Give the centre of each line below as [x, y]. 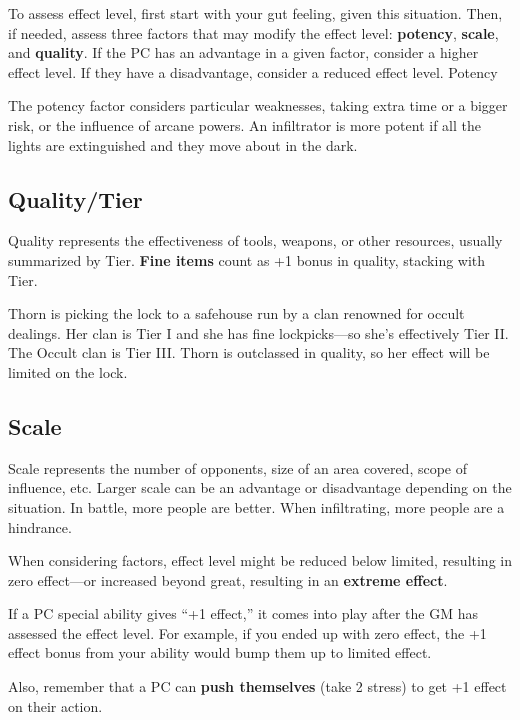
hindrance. [40, 526]
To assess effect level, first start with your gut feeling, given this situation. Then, [255, 13]
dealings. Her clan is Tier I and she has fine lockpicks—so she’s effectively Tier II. [258, 332]
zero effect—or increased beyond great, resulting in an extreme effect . [228, 579]
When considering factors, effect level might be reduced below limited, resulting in [260, 560]
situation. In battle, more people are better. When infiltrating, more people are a [256, 506]
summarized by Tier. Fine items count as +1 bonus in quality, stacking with [247, 259]
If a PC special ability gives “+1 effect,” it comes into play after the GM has [243, 613]
